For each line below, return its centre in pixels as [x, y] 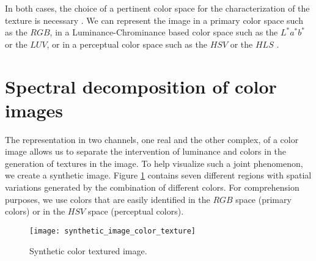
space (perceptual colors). [136, 211]
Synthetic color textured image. [88, 250]
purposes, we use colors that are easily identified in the [108, 199]
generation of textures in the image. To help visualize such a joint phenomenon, [154, 163]
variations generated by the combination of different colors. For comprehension [152, 187]
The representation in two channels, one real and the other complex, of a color [152, 139]
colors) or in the [35, 211]
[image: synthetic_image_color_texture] [113, 231]
